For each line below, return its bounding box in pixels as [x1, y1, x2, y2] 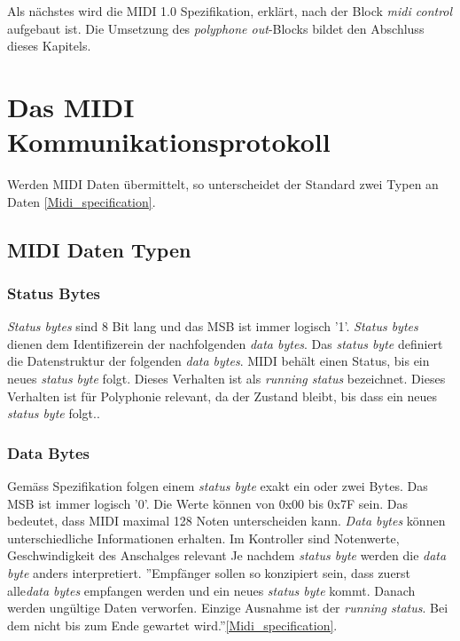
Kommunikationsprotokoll [7, 123, 331, 160]
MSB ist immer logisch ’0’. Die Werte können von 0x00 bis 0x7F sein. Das [7, 494, 408, 512]
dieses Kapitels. [7, 36, 91, 55]
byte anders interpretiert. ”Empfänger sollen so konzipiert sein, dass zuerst [7, 564, 411, 582]
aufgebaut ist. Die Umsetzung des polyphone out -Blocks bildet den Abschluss [7, 19, 425, 37]
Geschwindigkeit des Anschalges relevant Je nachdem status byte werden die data [7, 546, 447, 565]
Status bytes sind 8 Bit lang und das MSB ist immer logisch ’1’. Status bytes [7, 317, 418, 336]
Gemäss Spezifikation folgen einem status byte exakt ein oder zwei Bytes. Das [7, 477, 428, 495]
